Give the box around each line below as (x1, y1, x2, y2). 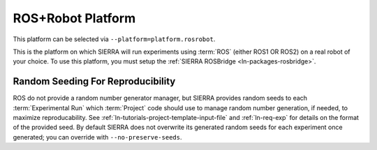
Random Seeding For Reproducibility (13, 75, 176, 87)
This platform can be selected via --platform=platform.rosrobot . (13, 35, 216, 43)
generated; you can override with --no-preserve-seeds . (13, 133, 182, 141)
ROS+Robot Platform (13, 10, 136, 26)
